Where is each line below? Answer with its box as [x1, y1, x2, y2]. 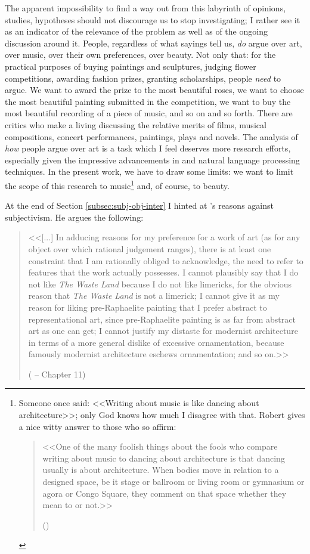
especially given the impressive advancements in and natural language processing [5, 153, 300, 166]
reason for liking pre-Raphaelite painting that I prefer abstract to [28, 301, 267, 313]
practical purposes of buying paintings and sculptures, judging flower [5, 60, 256, 72]
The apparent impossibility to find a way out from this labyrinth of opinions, [5, 2, 286, 14]
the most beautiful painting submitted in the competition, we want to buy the [5, 95, 291, 107]
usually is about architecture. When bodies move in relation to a [42, 463, 279, 476]
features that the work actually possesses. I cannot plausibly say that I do [28, 266, 299, 278]
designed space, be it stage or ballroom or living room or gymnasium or [42, 475, 305, 488]
